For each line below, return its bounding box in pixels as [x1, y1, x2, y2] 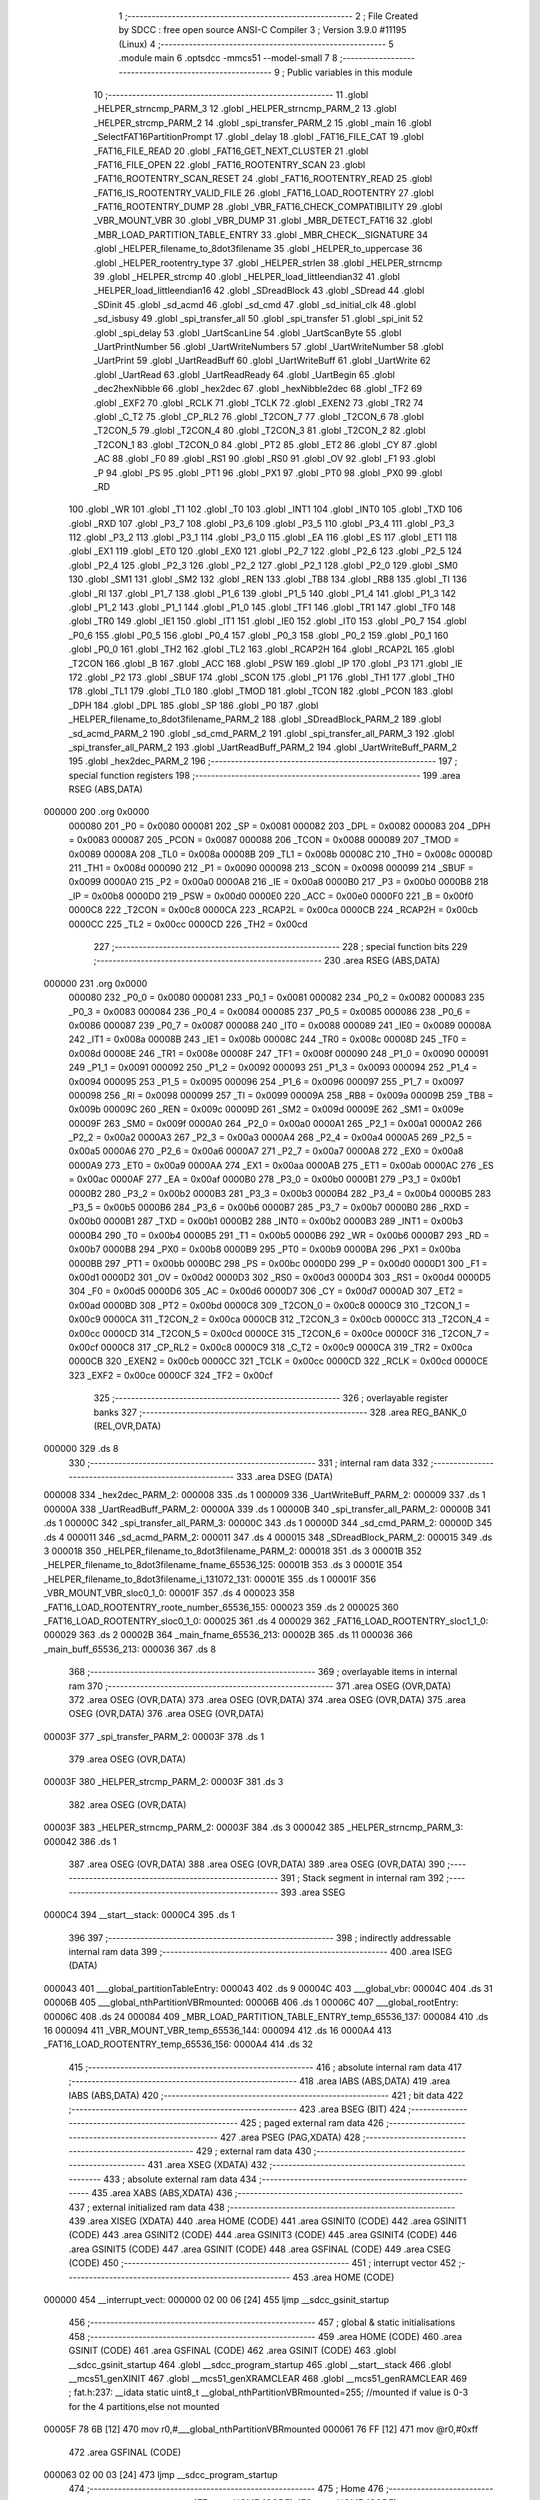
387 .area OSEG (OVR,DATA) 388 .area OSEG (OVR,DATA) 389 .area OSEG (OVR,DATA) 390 [68, 1858, 445, 1870]
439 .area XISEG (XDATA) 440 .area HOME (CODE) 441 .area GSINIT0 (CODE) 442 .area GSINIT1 [68, 2215, 467, 2227]
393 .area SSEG [280, 1886, 346, 1898]
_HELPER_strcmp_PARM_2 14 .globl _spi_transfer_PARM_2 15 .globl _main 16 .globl [93, 116, 432, 129]
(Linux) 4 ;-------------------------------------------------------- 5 [118, 38, 394, 50]
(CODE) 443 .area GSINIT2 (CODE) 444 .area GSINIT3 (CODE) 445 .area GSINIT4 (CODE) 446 [68, 2229, 458, 2241]
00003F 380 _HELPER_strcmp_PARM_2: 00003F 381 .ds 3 [43, 1776, 284, 1788]
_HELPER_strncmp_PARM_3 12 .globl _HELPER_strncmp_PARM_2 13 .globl [93, 103, 397, 115]
